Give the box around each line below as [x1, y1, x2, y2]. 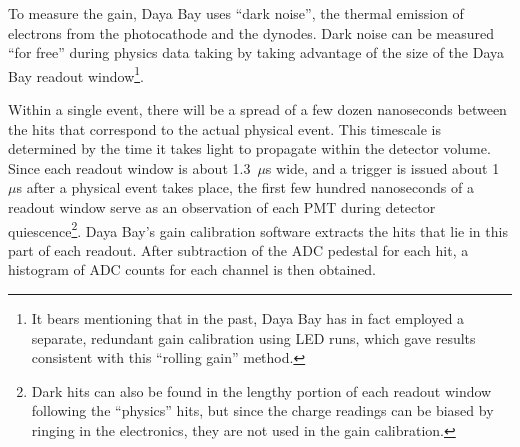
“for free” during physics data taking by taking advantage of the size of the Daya [8, 42, 504, 63]
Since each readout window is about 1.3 [8, 157, 251, 178]
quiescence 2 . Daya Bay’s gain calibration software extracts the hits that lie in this [8, 217, 508, 241]
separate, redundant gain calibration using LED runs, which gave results [31, 327, 476, 348]
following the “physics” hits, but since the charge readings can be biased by [31, 400, 494, 421]
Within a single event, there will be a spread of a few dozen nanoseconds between [8, 99, 507, 120]
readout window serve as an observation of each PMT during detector [8, 197, 436, 217]
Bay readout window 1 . [8, 62, 144, 86]
